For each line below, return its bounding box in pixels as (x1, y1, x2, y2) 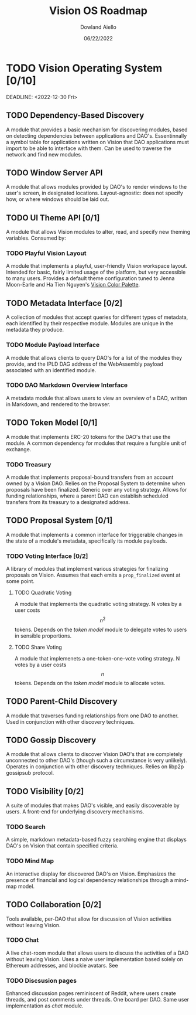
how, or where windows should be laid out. (6, 196, 109, 203)
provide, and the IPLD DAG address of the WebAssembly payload (6, 360, 164, 367)
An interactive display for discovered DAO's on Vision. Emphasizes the (6, 870, 176, 877)
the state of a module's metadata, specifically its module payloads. (6, 537, 167, 544)
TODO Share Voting (14, 643, 63, 650)
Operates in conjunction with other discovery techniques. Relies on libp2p (6, 763, 184, 770)
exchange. (6, 445, 32, 452)
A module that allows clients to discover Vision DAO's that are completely (6, 751, 183, 758)
